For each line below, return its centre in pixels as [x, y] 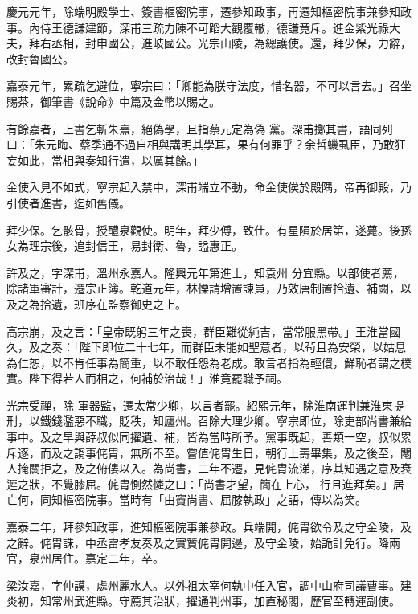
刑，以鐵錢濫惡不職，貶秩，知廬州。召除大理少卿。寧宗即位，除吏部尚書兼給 [209, 421]
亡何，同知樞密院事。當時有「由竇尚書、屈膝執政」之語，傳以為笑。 [186, 499]
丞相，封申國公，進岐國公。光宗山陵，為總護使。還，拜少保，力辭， [231, 43]
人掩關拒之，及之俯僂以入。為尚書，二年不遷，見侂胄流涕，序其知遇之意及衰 [209, 468]
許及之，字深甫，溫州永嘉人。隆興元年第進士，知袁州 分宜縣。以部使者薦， [205, 272]
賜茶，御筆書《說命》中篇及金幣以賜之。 [113, 101]
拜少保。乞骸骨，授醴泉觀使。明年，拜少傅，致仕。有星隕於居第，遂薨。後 [203, 229]
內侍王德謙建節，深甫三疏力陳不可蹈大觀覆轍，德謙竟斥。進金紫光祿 [209, 27]
